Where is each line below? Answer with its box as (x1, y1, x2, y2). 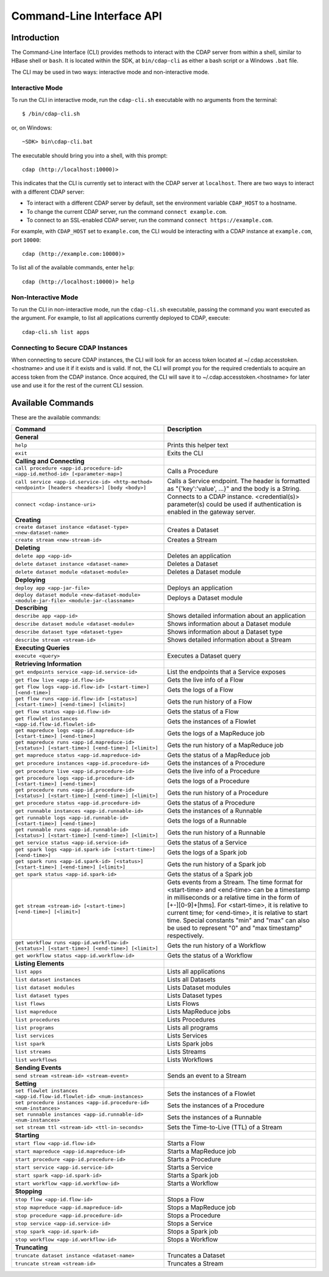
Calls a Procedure (167, 467, 219, 476)
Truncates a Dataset (167, 1251, 225, 1260)
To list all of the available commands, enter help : (11, 264, 135, 271)
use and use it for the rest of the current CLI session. (11, 382, 144, 389)
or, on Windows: (11, 124, 52, 131)
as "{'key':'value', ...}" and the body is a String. (167, 484, 302, 493)
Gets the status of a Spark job (167, 870, 253, 879)
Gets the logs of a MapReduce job (167, 729, 265, 738)
